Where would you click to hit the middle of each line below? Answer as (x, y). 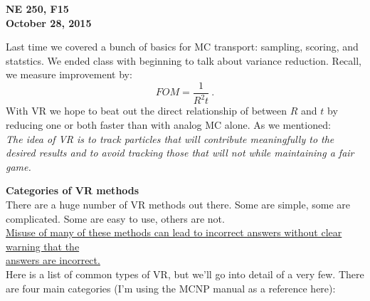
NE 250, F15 (37, 9)
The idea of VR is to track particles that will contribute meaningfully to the (170, 138)
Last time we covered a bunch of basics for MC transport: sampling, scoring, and (182, 47)
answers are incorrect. (53, 260)
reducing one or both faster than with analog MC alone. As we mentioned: (168, 124)
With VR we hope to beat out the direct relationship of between (147, 111)
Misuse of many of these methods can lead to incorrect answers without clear (174, 232)
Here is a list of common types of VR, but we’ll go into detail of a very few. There (185, 274)
